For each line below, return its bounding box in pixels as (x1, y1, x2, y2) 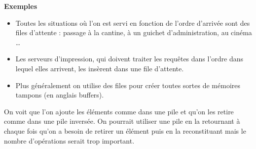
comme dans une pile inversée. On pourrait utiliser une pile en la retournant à (4, 116, 240, 126)
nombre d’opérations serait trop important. (4, 135, 135, 146)
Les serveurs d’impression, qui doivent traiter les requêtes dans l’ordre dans (15, 53, 244, 64)
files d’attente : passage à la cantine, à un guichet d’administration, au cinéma (15, 27, 252, 38)
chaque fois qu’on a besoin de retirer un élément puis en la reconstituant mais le (4, 125, 246, 136)
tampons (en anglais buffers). (15, 90, 104, 100)
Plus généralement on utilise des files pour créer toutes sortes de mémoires (15, 80, 240, 90)
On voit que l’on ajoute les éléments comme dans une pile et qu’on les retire (4, 106, 234, 116)
